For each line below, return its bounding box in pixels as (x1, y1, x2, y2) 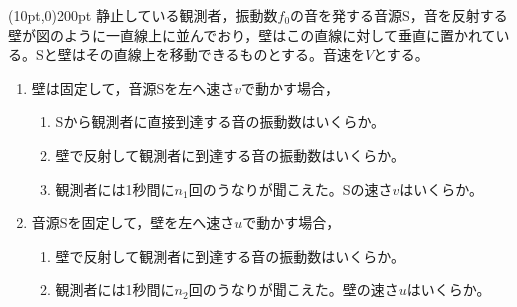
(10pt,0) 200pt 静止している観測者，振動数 (8, 5, 278, 25)
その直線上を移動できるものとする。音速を (85, 44, 366, 65)
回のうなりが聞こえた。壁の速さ (188, 279, 399, 300)
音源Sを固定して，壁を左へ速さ (31, 212, 235, 233)
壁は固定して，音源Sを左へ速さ (31, 77, 235, 98)
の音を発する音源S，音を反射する (290, 5, 508, 25)
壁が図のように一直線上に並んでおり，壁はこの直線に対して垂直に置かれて (8, 24, 496, 45)
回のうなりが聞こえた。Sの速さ (188, 178, 393, 199)
